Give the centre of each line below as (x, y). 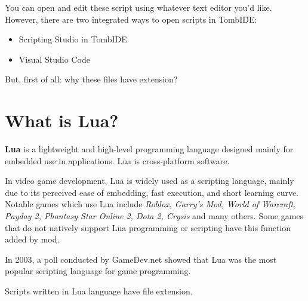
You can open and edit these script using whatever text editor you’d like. (138, 7)
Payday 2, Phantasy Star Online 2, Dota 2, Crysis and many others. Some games (154, 216)
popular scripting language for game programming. (98, 271)
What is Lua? (62, 120)
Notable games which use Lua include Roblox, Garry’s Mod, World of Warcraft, (150, 204)
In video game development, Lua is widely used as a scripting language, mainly (150, 181)
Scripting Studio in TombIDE (73, 39)
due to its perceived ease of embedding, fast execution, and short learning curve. (152, 192)
